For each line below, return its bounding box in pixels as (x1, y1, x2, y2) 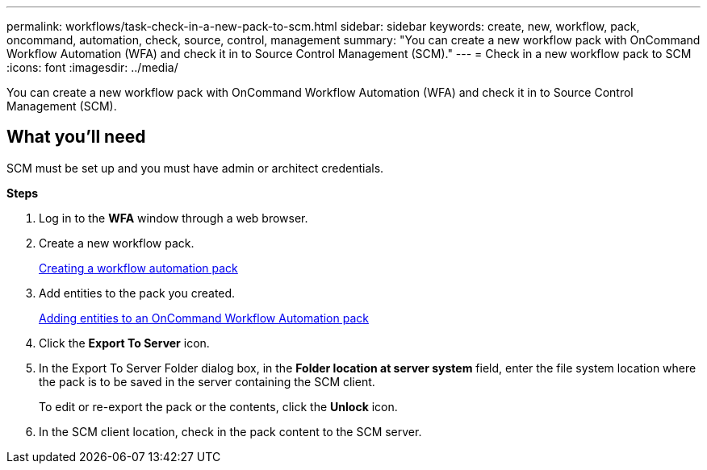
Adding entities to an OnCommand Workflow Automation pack (39, 310, 369, 325)
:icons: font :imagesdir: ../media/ (6, 60, 178, 74)
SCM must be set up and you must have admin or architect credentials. (6, 160, 384, 175)
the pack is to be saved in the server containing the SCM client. (39, 374, 375, 389)
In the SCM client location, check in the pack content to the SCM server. (39, 424, 422, 439)
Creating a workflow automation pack (39, 260, 238, 275)
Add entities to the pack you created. (39, 285, 236, 300)
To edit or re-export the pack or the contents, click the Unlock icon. (39, 399, 398, 414)
